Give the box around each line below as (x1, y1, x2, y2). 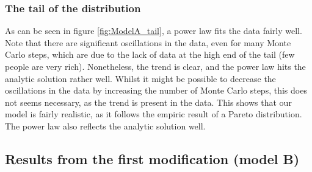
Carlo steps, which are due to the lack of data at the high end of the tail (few (5, 48, 295, 61)
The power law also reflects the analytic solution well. (5, 119, 206, 132)
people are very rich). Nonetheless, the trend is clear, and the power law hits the (5, 60, 306, 72)
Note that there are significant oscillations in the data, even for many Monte (5, 36, 291, 49)
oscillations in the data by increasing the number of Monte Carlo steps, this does (5, 84, 307, 97)
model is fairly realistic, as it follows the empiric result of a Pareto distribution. (5, 108, 302, 120)
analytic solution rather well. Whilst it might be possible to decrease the (5, 72, 276, 84)
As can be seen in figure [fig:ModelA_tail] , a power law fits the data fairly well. (5, 24, 302, 37)
